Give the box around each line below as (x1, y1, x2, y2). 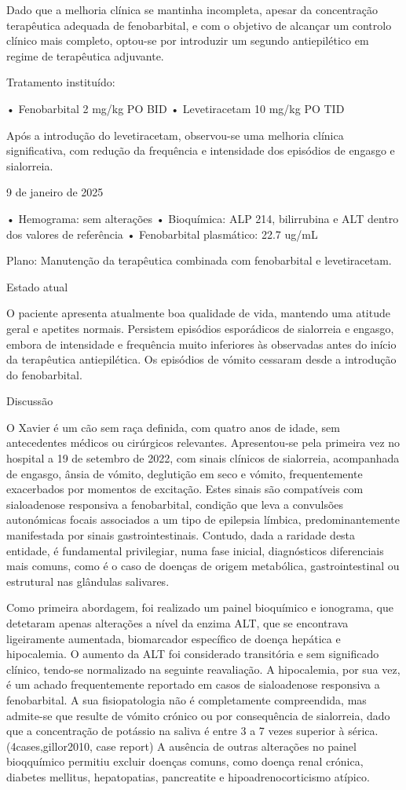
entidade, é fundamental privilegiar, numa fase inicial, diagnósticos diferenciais (6, 542, 384, 558)
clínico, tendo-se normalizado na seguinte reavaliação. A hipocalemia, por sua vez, (6, 660, 401, 677)
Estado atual (6, 278, 68, 294)
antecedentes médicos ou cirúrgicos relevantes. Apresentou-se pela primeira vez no (6, 434, 401, 451)
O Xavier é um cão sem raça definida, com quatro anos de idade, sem (6, 419, 340, 435)
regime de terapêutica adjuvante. (6, 47, 164, 64)
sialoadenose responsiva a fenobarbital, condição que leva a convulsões (6, 496, 344, 512)
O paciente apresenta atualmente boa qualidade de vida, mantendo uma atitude (6, 305, 390, 321)
